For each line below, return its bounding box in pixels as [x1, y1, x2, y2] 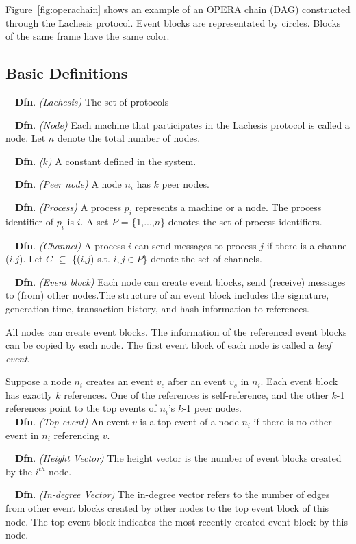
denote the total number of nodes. [57, 131, 201, 145]
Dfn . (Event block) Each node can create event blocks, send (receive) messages [15, 274, 346, 288]
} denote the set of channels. [142, 251, 262, 266]
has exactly [5, 387, 53, 401]
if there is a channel [266, 238, 350, 252]
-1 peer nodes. [183, 401, 242, 415]
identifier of [5, 214, 54, 228]
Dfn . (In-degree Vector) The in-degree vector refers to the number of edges [15, 487, 330, 502]
